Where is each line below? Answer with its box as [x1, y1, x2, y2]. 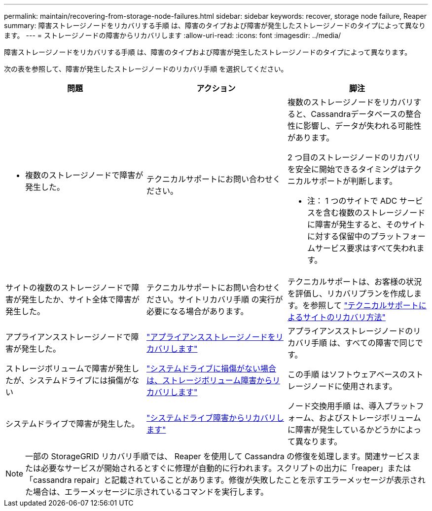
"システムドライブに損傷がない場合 [146, 364, 276, 373]
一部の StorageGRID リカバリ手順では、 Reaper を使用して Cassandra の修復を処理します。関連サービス [25, 451, 412, 461]
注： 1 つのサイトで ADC [307, 196, 397, 206]
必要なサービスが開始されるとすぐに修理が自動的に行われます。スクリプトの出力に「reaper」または [41, 463, 411, 473]
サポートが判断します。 [311, 176, 397, 186]
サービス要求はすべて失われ [315, 243, 417, 253]
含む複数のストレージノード [323, 208, 426, 218]
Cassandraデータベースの [311, 109, 406, 119]
